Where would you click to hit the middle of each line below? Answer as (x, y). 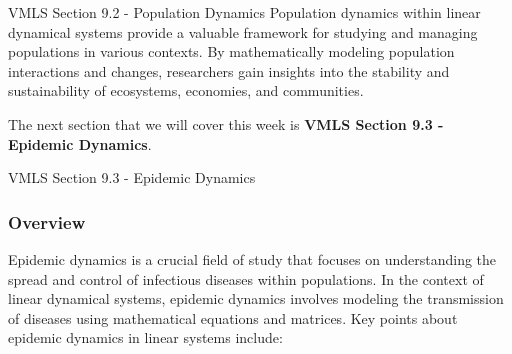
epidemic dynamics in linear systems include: (145, 337)
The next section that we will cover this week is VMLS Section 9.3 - (226, 123)
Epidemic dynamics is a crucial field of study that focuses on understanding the (252, 258)
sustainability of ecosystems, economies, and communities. (186, 90)
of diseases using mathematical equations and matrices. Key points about (233, 317)
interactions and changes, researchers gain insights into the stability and (229, 70)
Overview (47, 221)
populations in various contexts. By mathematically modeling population (231, 51)
